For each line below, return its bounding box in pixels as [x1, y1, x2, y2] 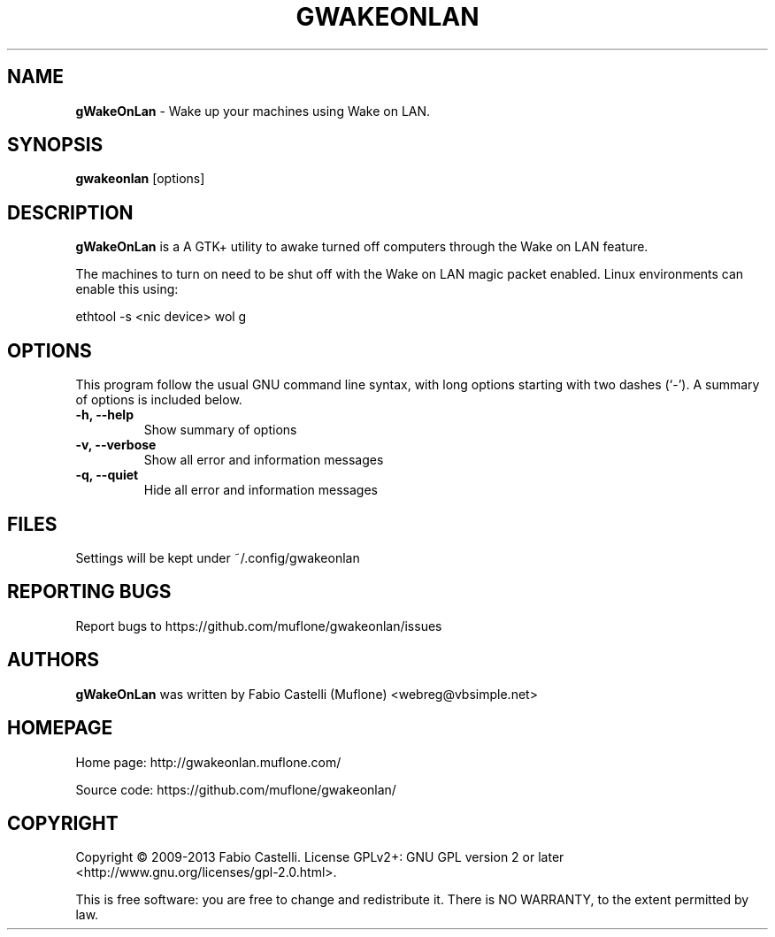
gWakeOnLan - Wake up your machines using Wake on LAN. [75, 103, 431, 119]
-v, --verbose [75, 437, 157, 453]
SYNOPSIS [7, 134, 104, 157]
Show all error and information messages [143, 452, 384, 468]
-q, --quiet [75, 467, 139, 483]
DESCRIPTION [7, 201, 134, 224]
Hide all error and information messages [143, 482, 378, 498]
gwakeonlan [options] [75, 171, 205, 187]
